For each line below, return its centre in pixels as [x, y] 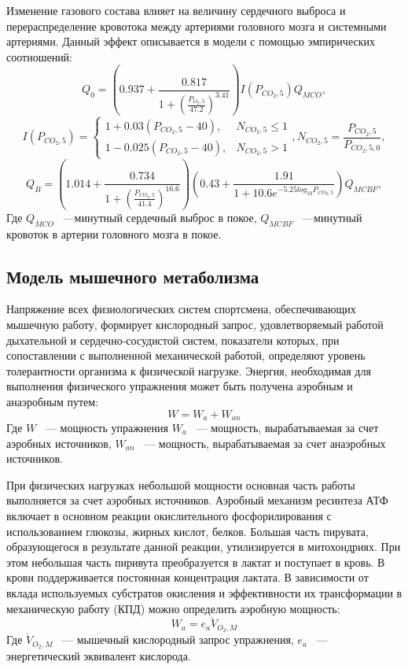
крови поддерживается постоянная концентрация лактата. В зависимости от [187, 577]
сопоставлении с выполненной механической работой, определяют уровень [186, 355]
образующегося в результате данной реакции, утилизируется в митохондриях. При [204, 547]
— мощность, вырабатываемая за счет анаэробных [265, 443]
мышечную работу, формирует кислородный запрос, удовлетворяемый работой [195, 324]
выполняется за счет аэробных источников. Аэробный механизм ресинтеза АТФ [197, 500]
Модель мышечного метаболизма [133, 276]
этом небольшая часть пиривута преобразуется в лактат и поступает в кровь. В [196, 562]
